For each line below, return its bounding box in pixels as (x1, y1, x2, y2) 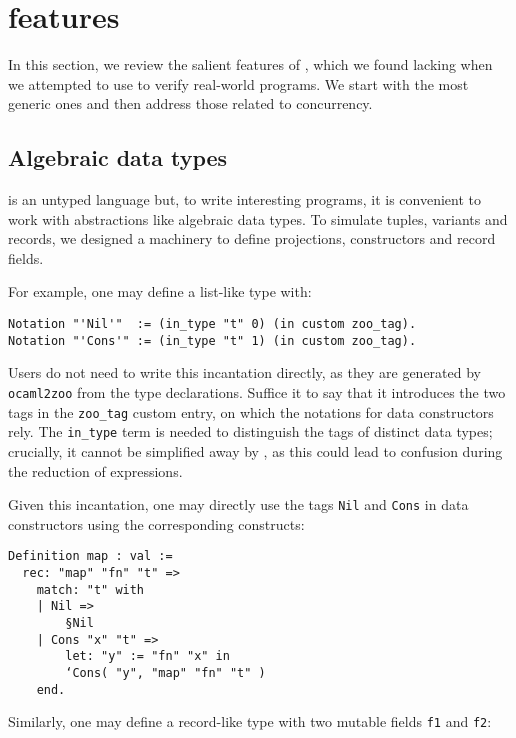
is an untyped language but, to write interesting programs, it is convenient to (8, 189, 481, 210)
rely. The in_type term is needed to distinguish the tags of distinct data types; (8, 421, 493, 442)
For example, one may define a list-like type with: (8, 281, 312, 302)
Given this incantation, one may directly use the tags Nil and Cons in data (8, 494, 469, 515)
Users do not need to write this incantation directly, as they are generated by (8, 362, 481, 383)
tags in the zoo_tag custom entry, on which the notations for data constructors (8, 401, 494, 422)
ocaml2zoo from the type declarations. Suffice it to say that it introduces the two (8, 381, 506, 402)
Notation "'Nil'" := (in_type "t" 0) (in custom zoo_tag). (8, 317, 417, 332)
